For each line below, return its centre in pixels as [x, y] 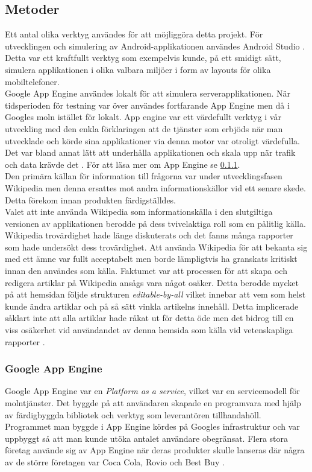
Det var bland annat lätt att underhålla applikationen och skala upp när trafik [150, 152]
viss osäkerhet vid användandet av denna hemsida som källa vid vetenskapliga [149, 330]
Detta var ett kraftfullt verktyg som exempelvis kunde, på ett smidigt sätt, [143, 58]
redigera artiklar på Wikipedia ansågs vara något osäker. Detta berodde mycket [152, 282]
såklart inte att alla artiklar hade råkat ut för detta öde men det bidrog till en [149, 318]
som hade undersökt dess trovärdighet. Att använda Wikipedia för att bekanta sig [156, 247]
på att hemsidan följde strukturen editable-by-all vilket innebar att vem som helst [155, 294]
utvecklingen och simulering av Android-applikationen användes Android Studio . [155, 46]
